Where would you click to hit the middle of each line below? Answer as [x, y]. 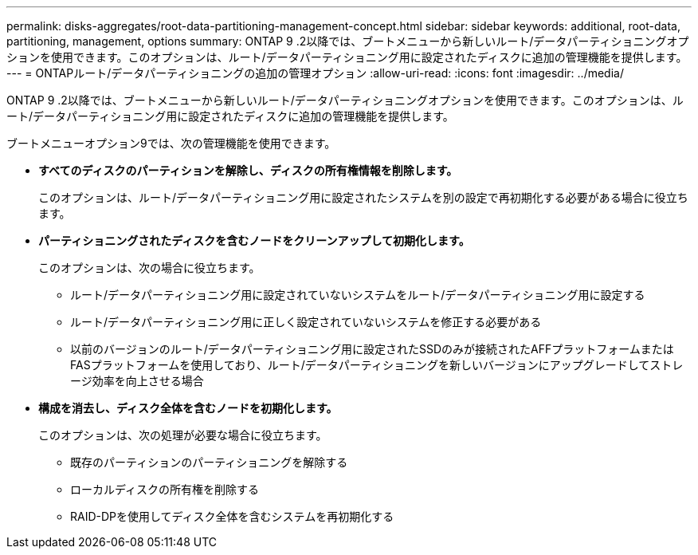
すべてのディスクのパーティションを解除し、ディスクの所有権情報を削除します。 [248, 170]
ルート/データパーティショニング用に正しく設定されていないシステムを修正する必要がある [306, 322]
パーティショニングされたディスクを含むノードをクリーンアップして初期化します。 [254, 240]
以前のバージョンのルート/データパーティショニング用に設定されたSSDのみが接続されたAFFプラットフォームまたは [372, 349]
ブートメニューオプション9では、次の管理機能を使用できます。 [171, 143]
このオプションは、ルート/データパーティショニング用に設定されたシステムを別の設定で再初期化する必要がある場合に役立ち [363, 197]
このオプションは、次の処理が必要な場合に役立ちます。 [183, 435]
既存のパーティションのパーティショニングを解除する [209, 462]
